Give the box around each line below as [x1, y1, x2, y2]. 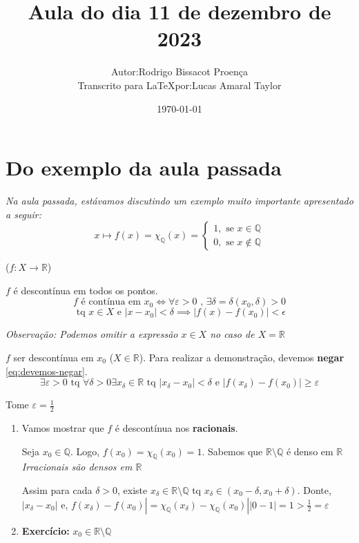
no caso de [210, 327, 255, 341]
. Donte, [297, 483, 331, 497]
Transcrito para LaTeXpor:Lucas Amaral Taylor [77, 77, 282, 92]
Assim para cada [21, 483, 93, 497]
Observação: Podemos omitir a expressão [6, 327, 178, 341]
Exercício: [21, 523, 70, 537]
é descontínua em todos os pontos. [13, 283, 158, 297]
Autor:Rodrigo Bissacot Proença [110, 64, 249, 79]
